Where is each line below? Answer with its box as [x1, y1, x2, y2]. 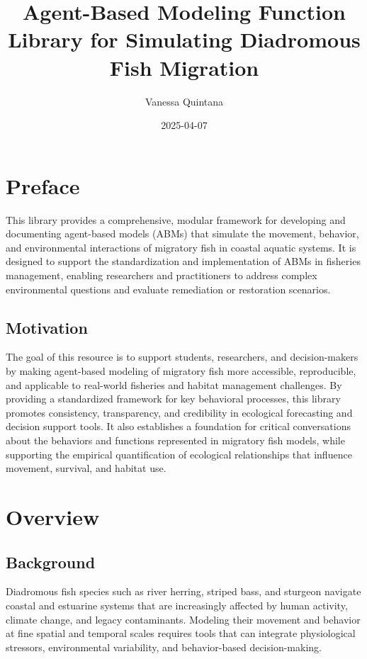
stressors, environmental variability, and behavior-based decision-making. [6, 639, 322, 654]
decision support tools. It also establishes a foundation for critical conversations [6, 419, 351, 434]
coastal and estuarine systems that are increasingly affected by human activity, [6, 597, 348, 612]
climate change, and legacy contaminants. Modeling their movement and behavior [6, 612, 361, 626]
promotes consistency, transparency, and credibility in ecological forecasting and [6, 405, 353, 419]
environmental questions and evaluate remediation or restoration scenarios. [6, 281, 331, 296]
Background [6, 551, 96, 573]
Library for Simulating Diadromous [8, 25, 361, 54]
